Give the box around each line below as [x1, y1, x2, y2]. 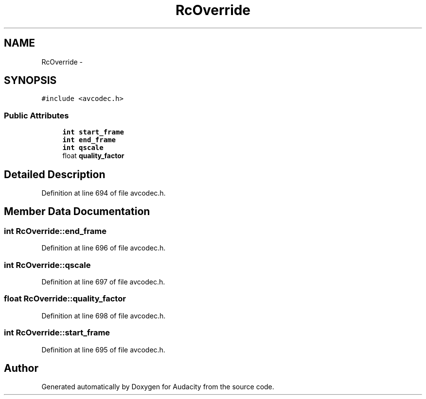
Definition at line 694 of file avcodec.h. [41, 189, 166, 198]
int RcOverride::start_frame [4, 328, 110, 338]
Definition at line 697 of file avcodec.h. [41, 278, 165, 286]
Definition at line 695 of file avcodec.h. [41, 345, 165, 354]
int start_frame [62, 128, 124, 136]
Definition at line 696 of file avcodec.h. [41, 244, 166, 252]
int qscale [62, 144, 104, 152]
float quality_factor [62, 151, 124, 160]
